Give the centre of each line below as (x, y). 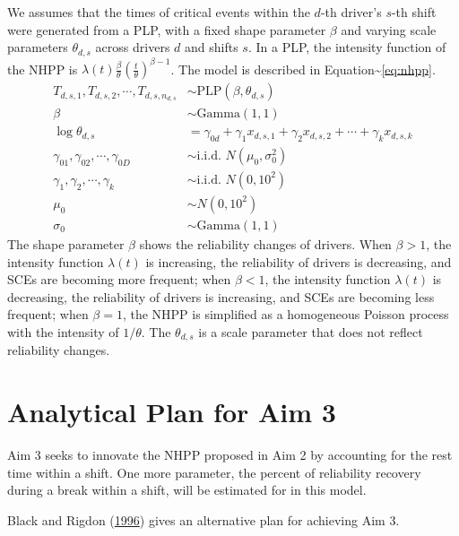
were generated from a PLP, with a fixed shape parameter (167, 29)
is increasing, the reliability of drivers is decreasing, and (299, 261)
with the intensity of (63, 331)
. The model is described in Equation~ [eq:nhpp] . (303, 69)
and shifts (212, 47)
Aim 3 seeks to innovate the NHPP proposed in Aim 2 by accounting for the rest (230, 455)
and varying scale (389, 29)
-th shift (414, 12)
